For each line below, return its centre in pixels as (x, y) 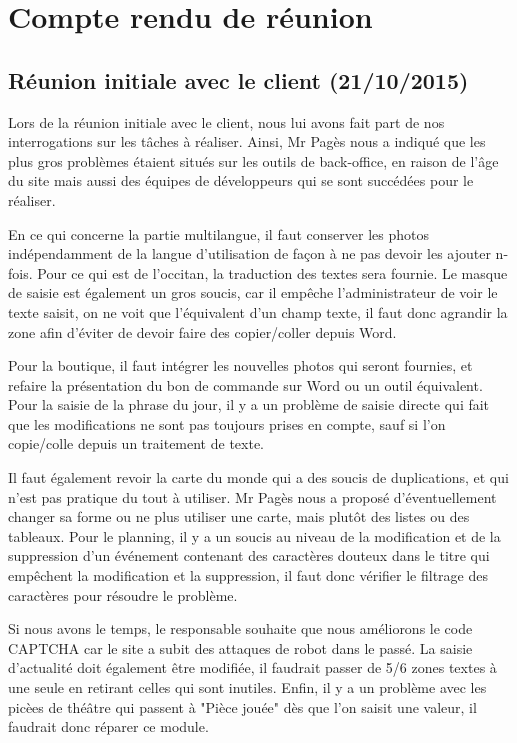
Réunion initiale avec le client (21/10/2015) (238, 79)
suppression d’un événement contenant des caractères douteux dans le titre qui (249, 555)
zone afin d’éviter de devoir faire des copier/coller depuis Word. (202, 331)
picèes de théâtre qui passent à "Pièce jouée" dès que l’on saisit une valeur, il (242, 706)
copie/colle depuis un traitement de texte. (136, 443)
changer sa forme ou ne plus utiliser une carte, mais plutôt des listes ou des (239, 516)
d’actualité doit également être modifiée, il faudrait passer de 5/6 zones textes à (252, 667)
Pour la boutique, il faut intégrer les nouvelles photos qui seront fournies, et (240, 365)
